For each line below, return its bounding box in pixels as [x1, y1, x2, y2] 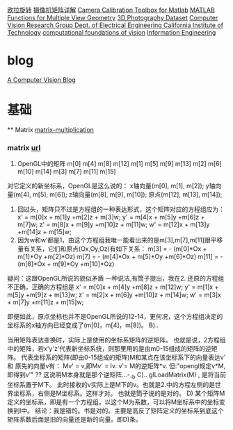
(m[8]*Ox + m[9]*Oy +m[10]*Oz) [17, 260, 115, 268]
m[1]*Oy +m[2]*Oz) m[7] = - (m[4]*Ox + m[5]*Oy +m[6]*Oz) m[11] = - [17, 252, 224, 261]
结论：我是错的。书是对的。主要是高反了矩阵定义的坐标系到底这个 [34, 406, 224, 415]
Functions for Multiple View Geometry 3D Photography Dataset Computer [7, 14, 218, 22]
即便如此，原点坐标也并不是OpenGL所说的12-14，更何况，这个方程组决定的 [7, 313, 223, 321]
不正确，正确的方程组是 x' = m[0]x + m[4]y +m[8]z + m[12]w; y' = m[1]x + [7, 283, 219, 291]
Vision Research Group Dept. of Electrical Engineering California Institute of [7, 21, 224, 29]
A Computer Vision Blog [7, 76, 77, 84]
